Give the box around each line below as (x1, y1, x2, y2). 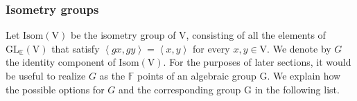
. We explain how (267, 68, 341, 82)
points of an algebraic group (137, 68, 256, 82)
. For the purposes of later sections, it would (163, 55, 351, 69)
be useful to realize (6, 68, 86, 82)
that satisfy (51, 41, 100, 55)
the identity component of (6, 55, 116, 69)
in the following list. (254, 82, 340, 96)
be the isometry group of (70, 28, 176, 42)
